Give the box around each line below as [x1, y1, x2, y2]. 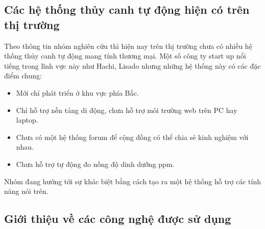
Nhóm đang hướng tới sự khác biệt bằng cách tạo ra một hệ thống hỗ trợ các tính [4, 176, 261, 186]
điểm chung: [4, 70, 42, 81]
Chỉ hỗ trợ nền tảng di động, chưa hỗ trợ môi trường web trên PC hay [16, 104, 237, 115]
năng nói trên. [4, 186, 49, 196]
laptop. [16, 114, 38, 125]
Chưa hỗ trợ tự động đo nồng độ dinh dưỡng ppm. [16, 158, 175, 169]
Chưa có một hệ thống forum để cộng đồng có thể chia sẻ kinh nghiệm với [16, 131, 249, 142]
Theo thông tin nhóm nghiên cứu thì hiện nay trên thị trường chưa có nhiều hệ [4, 40, 252, 51]
